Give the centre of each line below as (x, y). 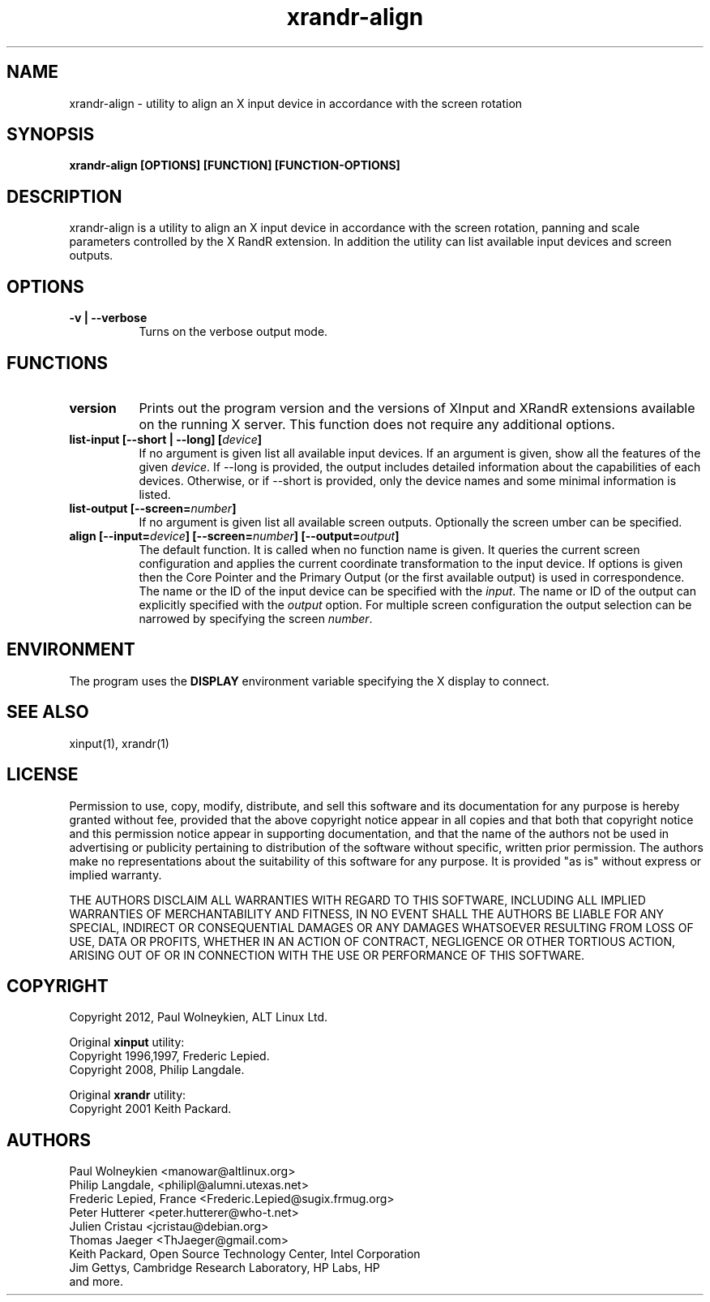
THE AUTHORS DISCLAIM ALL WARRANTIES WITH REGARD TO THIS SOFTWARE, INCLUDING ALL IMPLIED (357, 900)
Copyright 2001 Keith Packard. (150, 1109)
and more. (96, 1282)
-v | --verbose (108, 318)
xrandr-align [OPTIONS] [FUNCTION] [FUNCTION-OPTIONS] (235, 165)
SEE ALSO (48, 712)
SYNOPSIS (51, 135)
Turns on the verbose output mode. (233, 332)
